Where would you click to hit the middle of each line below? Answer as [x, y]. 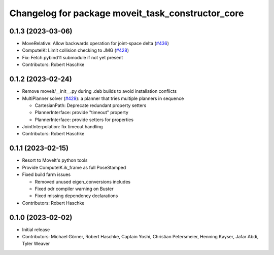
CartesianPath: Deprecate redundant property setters [91, 105]
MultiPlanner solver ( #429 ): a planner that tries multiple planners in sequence [103, 98]
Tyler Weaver [36, 244]
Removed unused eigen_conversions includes [83, 181]
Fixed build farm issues [46, 174]
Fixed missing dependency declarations [76, 196]
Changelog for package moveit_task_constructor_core [127, 13]
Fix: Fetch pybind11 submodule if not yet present [73, 57]
